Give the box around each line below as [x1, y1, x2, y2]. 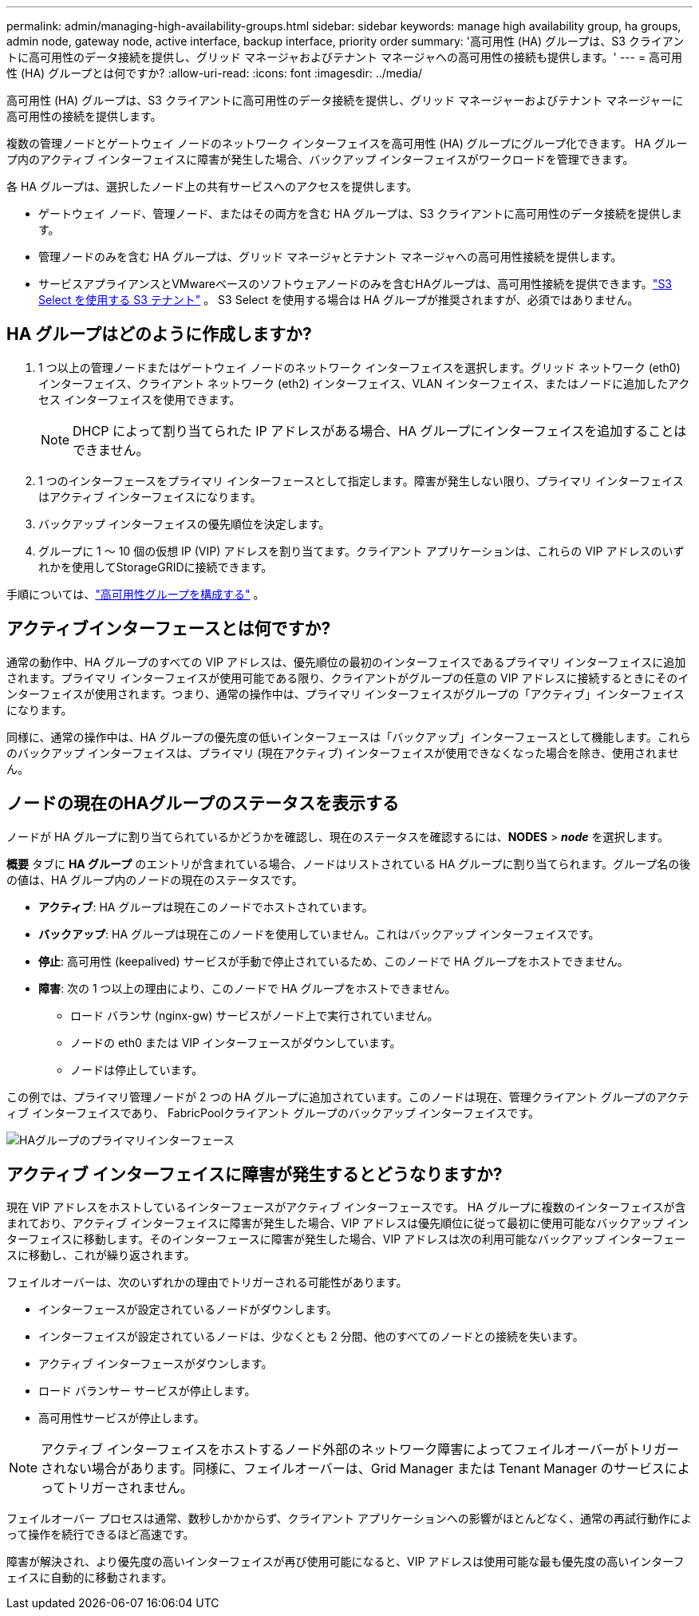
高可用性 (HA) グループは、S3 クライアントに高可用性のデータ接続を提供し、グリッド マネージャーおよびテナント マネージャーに [6, 93, 684, 107]
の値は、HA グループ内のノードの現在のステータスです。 [6, 872, 303, 887]
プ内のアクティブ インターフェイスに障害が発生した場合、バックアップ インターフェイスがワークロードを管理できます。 [6, 152, 634, 166]
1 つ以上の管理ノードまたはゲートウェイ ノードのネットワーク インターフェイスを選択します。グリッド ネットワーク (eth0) [38, 360, 681, 374]
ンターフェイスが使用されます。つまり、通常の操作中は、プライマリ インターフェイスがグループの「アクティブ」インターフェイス [6, 686, 685, 701]
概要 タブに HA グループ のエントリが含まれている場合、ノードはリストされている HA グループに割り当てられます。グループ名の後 [6, 856, 691, 871]
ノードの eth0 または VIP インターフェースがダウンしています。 [70, 1035, 401, 1049]
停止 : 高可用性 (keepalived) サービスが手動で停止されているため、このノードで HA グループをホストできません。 [38, 954, 629, 968]
